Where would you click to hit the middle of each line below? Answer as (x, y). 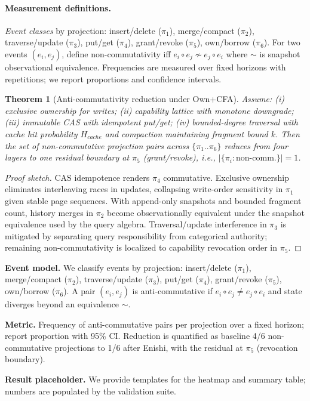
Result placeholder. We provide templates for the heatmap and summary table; (155, 379)
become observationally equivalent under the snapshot (206, 212)
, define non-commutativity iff (116, 53)
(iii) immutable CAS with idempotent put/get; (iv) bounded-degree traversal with (151, 122)
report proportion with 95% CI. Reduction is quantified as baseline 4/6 (135, 336)
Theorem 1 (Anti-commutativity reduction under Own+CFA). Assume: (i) (145, 99)
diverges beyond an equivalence (62, 304)
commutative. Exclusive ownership (226, 177)
